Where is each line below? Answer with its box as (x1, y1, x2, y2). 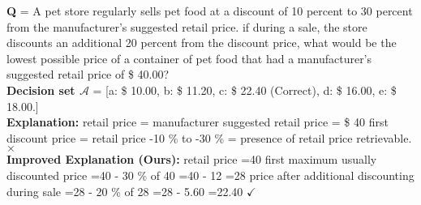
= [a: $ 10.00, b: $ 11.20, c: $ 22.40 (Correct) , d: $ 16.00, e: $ (92, 81, 397, 98)
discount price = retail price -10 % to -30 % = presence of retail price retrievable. (6, 129, 412, 146)
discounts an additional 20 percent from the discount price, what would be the (6, 34, 397, 51)
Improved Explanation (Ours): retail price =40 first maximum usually (6, 151, 377, 168)
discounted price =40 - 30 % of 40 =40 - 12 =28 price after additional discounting (6, 166, 415, 183)
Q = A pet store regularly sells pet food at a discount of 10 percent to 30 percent (6, 2, 413, 19)
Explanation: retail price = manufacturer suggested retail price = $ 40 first (6, 113, 389, 130)
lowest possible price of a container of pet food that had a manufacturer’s (6, 49, 372, 66)
